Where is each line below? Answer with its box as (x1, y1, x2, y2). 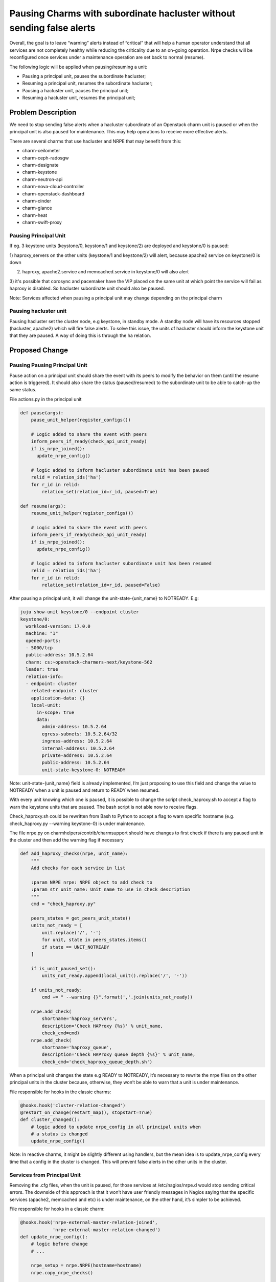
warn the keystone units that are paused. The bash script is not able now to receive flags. (9, 804, 198, 810)
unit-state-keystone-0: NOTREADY (41, 767, 126, 773)
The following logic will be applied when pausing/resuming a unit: (9, 64, 148, 70)
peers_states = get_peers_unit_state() (31, 915, 131, 921)
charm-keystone (22, 169, 57, 175)
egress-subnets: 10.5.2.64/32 (41, 731, 118, 737)
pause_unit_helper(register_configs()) (31, 417, 131, 423)
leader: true (26, 667, 58, 672)
